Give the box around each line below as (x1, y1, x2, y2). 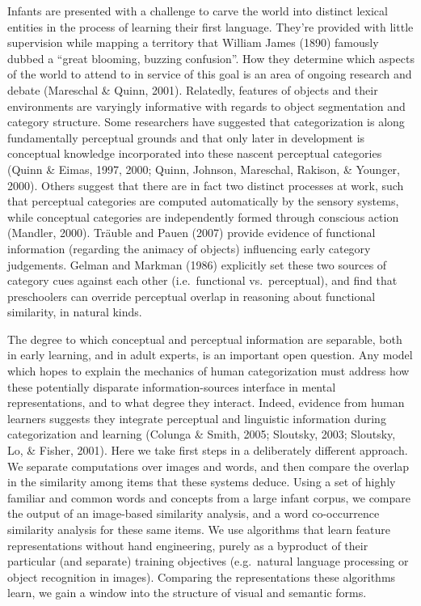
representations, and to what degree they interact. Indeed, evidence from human (7, 394, 405, 411)
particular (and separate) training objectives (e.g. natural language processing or (7, 553, 409, 570)
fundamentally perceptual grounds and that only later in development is (7, 129, 365, 146)
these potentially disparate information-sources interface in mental (7, 378, 336, 395)
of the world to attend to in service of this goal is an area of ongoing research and (7, 66, 412, 83)
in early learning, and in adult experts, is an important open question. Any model (7, 346, 413, 363)
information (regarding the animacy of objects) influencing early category (7, 239, 371, 256)
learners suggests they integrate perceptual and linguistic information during (7, 409, 386, 426)
